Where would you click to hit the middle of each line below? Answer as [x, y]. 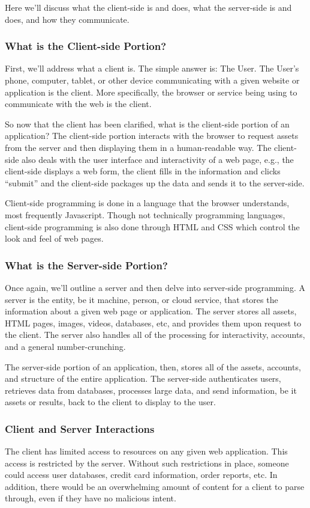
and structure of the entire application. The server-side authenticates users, [143, 378]
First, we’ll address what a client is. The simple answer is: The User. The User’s [152, 68]
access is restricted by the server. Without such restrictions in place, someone [147, 463]
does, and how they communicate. [67, 19]
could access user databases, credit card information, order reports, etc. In [141, 475]
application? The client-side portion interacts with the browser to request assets [152, 136]
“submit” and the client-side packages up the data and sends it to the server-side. [155, 182]
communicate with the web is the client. [78, 104]
